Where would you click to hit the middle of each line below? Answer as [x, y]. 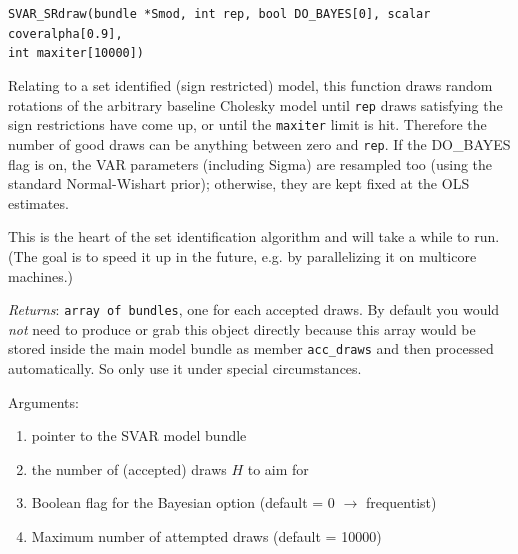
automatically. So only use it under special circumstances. [185, 368]
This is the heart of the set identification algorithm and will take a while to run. [254, 236]
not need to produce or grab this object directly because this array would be [242, 328]
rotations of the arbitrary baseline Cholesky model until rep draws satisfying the [255, 104]
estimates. [38, 202]
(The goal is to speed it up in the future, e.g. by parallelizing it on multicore [242, 255]
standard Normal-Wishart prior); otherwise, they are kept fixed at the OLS [239, 183]
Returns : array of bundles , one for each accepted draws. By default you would [254, 309]
